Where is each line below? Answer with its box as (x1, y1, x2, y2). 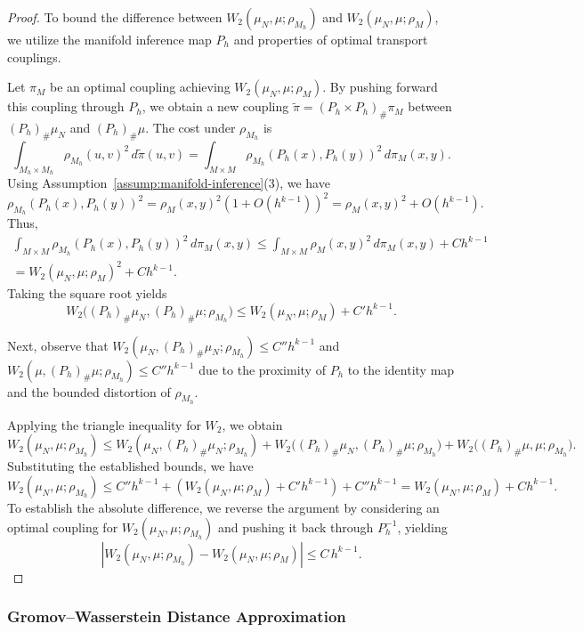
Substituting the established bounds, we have (7, 457, 254, 475)
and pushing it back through (218, 517, 374, 536)
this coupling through (7, 97, 125, 116)
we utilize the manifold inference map (7, 30, 212, 48)
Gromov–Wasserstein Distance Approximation (7, 605, 346, 628)
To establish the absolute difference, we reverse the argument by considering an (7, 498, 440, 516)
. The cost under (145, 117, 236, 136)
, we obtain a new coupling (142, 97, 289, 116)
